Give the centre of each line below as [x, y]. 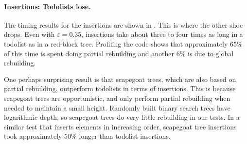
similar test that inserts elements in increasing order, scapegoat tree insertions [120, 126]
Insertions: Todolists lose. [47, 6]
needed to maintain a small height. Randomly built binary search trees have [117, 107]
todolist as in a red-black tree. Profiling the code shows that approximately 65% [123, 43]
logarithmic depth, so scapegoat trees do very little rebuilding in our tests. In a [122, 117]
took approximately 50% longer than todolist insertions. [87, 136]
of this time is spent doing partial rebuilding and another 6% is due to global [119, 53]
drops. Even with [29, 34]
